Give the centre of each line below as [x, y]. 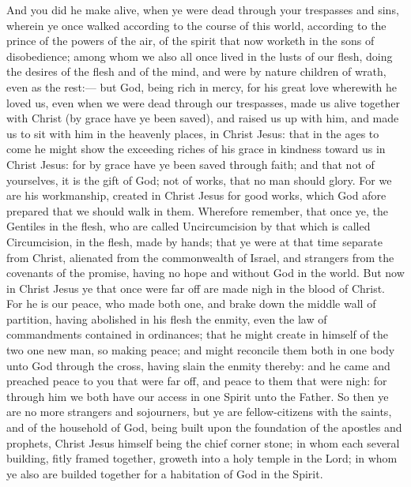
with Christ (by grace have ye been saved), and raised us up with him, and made [203, 118]
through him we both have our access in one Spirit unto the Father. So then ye [198, 396]
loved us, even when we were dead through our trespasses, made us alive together [203, 102]
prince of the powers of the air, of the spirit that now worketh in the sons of [190, 41]
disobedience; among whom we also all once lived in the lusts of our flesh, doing [200, 56]
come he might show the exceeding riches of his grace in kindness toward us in [196, 149]
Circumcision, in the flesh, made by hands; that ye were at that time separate [194, 241]
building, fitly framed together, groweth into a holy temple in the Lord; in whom [202, 458]
